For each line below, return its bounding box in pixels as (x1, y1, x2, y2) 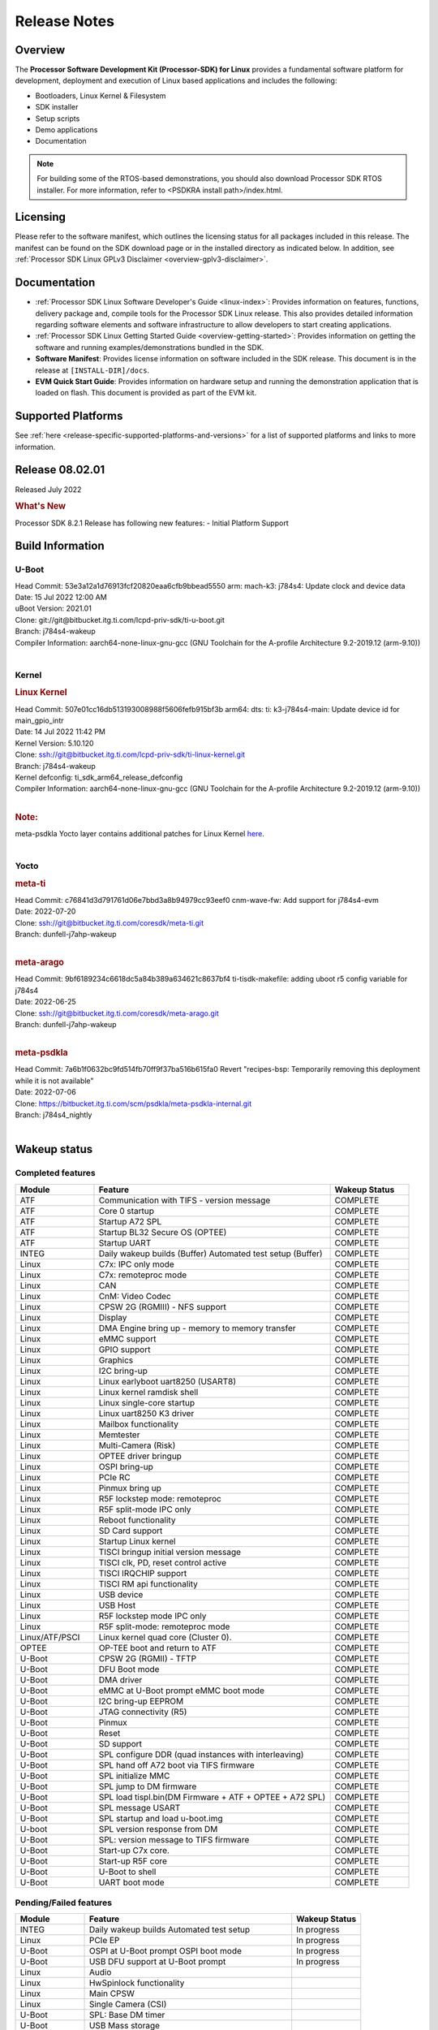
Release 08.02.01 (15, 463, 105, 477)
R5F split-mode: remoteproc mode (98, 1621, 230, 1632)
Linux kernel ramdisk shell (98, 1386, 199, 1397)
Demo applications (35, 125, 98, 135)
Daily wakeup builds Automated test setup (88, 1924, 251, 1936)
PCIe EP (88, 1935, 120, 1946)
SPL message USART (98, 1802, 181, 1813)
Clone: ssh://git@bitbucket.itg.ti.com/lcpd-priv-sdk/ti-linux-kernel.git (15, 749, 246, 759)
